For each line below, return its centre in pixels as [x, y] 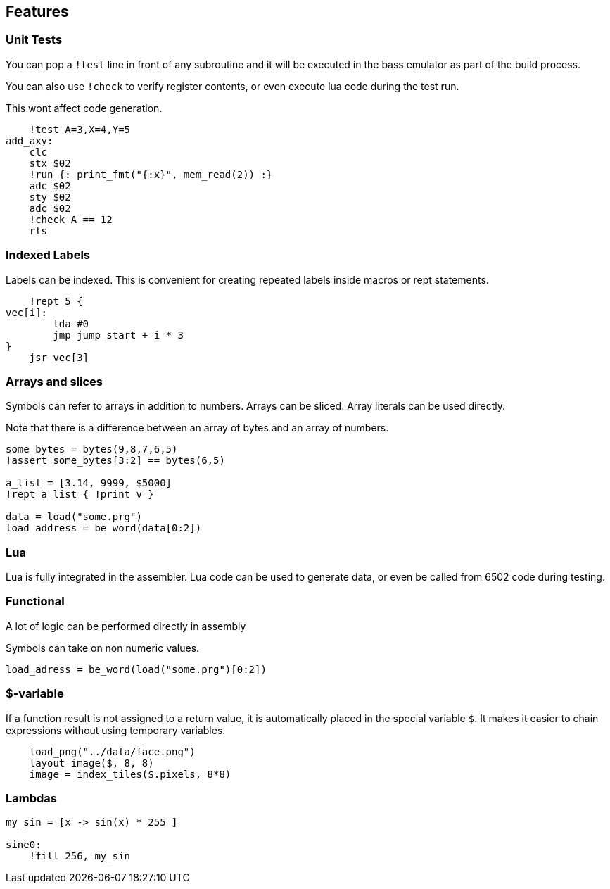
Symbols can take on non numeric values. [103, 648]
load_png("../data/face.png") [112, 751]
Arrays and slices [54, 381]
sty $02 [50, 197]
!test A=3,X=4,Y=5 [80, 129]
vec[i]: [27, 312]
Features [37, 12]
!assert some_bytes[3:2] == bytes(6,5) [115, 461]
